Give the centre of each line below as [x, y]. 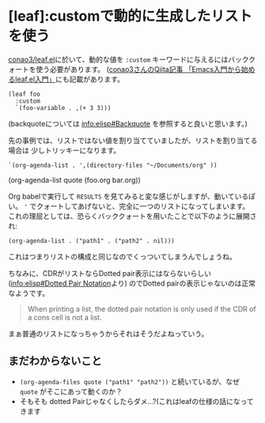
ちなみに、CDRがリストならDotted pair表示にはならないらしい [110, 273]
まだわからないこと [55, 361]
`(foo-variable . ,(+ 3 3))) [63, 108]
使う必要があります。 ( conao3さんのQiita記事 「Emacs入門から [138, 69]
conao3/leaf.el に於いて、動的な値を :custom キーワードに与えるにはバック [129, 59]
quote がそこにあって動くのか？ [71, 391]
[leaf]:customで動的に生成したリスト [131, 16]
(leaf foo [25, 94]
